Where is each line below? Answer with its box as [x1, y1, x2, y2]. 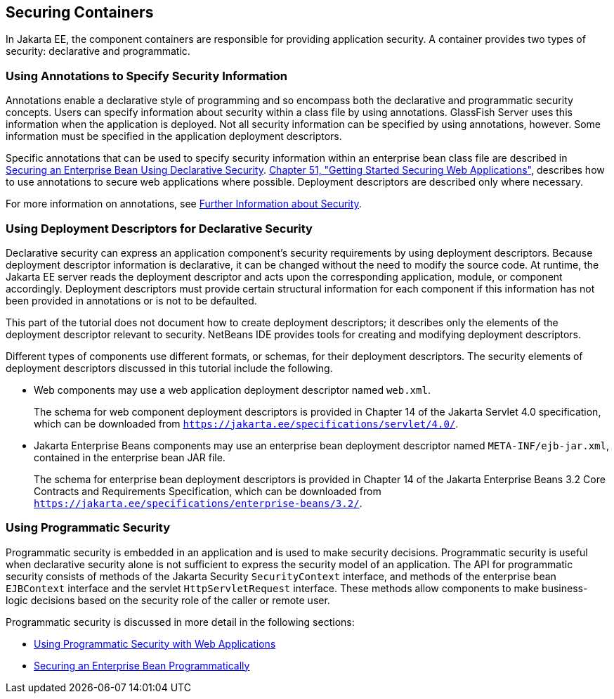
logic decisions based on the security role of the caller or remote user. [6, 594, 330, 606]
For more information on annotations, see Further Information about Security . [6, 198, 362, 210]
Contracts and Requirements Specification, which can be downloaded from [34, 485, 381, 497]
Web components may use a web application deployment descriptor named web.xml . [34, 383, 431, 396]
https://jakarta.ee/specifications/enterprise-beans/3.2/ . [34, 496, 362, 509]
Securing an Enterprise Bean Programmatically [34, 659, 250, 672]
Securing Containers [6, 4, 154, 21]
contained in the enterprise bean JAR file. [34, 451, 226, 463]
